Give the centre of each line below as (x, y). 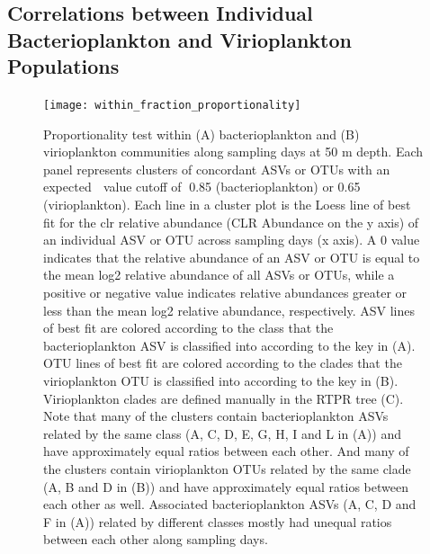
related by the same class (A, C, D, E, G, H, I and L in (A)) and (222, 433)
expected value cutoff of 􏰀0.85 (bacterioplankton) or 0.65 (202, 187)
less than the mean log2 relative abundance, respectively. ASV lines (229, 310)
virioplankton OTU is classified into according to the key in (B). (221, 380)
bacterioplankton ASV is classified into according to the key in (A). (229, 345)
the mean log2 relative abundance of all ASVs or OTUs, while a (219, 275)
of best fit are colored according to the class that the (188, 328)
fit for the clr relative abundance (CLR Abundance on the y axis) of (231, 222)
